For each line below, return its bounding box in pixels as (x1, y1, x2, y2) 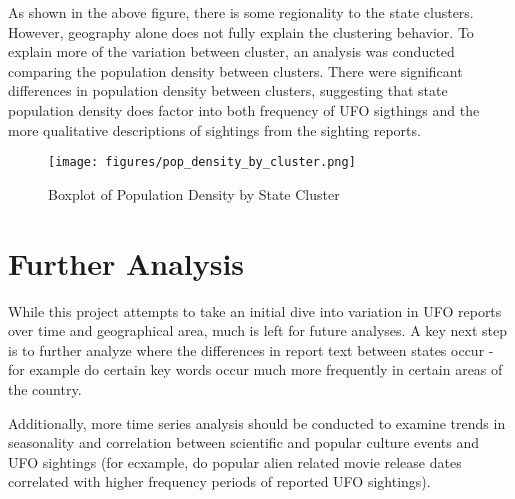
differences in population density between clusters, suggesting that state (8, 80, 448, 101)
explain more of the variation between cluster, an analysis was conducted (8, 41, 455, 62)
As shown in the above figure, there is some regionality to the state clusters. (8, 2, 474, 22)
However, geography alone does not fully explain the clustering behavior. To (8, 21, 474, 42)
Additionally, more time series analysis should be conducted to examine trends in (8, 412, 506, 433)
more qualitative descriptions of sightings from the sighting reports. (8, 119, 421, 140)
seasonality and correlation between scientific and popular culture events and (8, 432, 480, 453)
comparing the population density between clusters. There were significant (8, 60, 463, 81)
